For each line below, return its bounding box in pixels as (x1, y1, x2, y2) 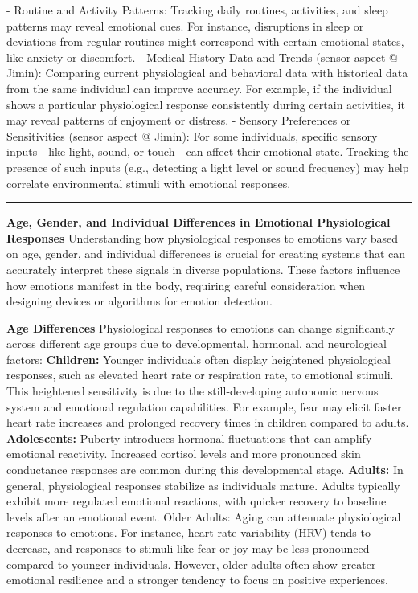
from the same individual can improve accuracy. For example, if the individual (6, 80, 392, 96)
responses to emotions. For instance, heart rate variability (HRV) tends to (6, 524, 371, 541)
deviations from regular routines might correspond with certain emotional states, (6, 33, 404, 50)
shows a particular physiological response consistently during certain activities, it (6, 96, 405, 112)
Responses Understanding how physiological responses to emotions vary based (6, 229, 399, 246)
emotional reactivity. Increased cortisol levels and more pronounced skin (6, 445, 361, 462)
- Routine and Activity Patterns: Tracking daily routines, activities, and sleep (6, 2, 388, 18)
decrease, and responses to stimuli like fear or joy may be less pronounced (6, 540, 370, 556)
